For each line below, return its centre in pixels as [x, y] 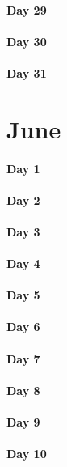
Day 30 [27, 41]
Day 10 [27, 454]
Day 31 [27, 72]
